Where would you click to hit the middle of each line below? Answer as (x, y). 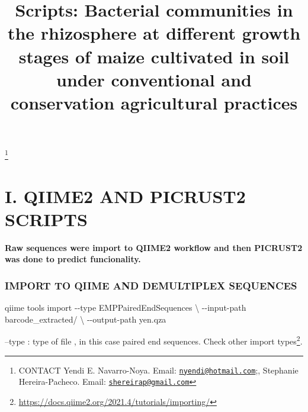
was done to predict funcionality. (73, 259)
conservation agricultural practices (154, 102)
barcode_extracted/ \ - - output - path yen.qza (86, 319)
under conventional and (154, 79)
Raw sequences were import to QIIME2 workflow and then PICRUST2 (154, 247)
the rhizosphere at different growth (154, 33)
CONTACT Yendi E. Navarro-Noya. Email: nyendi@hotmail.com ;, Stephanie (158, 370)
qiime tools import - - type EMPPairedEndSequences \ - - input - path (126, 308)
